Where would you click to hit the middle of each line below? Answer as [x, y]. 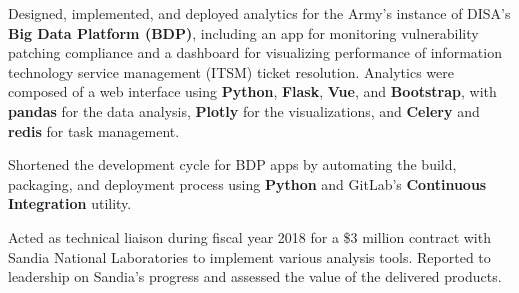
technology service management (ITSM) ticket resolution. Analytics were [231, 71]
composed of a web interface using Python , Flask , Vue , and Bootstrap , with [252, 91]
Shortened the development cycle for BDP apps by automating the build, [232, 164]
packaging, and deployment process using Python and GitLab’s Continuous [247, 183]
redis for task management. [94, 130]
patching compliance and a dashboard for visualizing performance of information [255, 52]
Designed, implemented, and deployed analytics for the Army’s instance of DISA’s [259, 13]
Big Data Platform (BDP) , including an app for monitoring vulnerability [243, 32]
